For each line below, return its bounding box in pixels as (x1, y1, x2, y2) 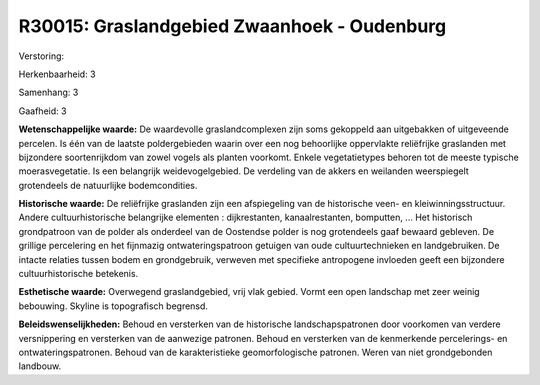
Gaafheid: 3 (18, 105, 67, 117)
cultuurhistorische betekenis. (18, 268, 139, 280)
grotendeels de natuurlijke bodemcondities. (18, 179, 198, 191)
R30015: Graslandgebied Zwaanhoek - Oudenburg (18, 15, 447, 37)
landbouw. (18, 360, 62, 372)
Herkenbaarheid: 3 (18, 68, 96, 80)
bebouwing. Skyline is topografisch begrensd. (18, 300, 209, 312)
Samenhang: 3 (18, 86, 79, 99)
